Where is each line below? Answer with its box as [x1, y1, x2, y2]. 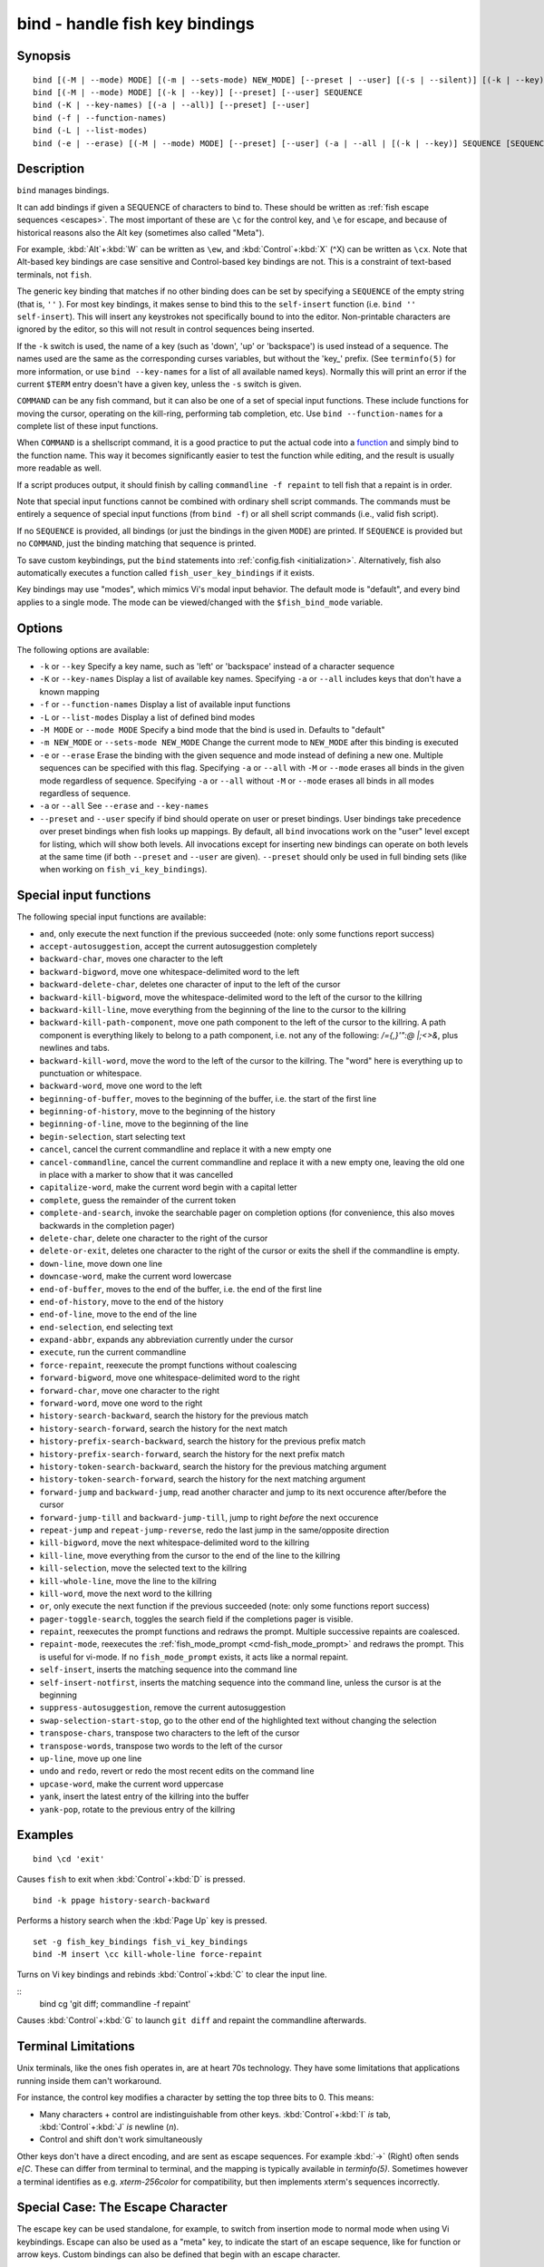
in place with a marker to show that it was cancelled [39, 1170, 234, 1181]
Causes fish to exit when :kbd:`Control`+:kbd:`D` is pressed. [16, 1873, 246, 1885]
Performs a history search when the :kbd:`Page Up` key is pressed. [16, 1915, 267, 1926]
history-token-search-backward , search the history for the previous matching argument [39, 1461, 387, 1472]
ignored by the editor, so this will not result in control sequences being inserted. [16, 324, 315, 335]
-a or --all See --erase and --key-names [39, 801, 209, 812]
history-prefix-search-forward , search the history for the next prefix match [39, 1448, 345, 1459]
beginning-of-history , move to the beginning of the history [39, 1106, 276, 1117]
